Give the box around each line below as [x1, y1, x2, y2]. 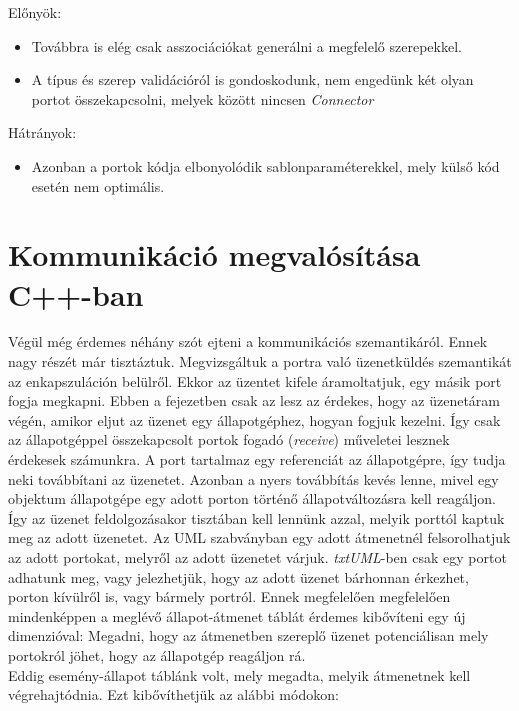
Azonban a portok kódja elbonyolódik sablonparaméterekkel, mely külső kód [31, 155, 500, 176]
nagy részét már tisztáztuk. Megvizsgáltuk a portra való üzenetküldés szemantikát [8, 351, 512, 372]
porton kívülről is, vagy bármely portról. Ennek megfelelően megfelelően [8, 586, 451, 607]
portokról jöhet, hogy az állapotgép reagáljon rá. [8, 644, 306, 665]
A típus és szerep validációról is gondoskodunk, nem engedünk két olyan [31, 69, 474, 90]
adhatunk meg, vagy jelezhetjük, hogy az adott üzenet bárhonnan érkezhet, [8, 566, 469, 587]
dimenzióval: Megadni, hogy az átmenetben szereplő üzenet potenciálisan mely [8, 625, 489, 646]
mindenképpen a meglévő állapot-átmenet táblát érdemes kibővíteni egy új [8, 605, 466, 626]
